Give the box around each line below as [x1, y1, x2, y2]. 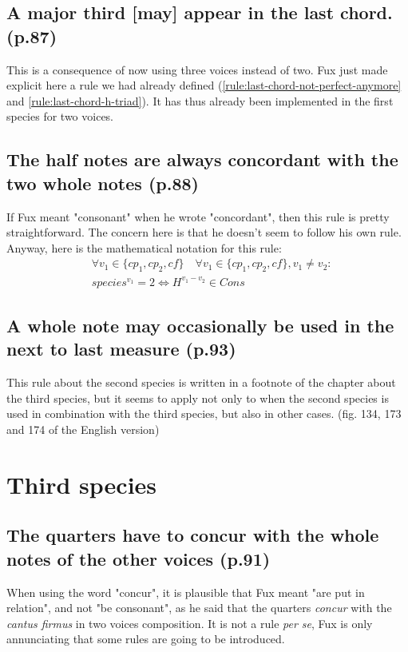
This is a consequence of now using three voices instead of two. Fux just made [6, 61, 388, 78]
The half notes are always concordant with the [6, 147, 398, 172]
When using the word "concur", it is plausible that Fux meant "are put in [6, 583, 365, 600]
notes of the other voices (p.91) [6, 546, 271, 570]
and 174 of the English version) [6, 421, 160, 438]
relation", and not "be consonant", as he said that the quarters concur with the [6, 599, 392, 616]
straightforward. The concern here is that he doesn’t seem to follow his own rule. [6, 224, 402, 241]
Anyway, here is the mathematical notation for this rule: [6, 239, 282, 256]
